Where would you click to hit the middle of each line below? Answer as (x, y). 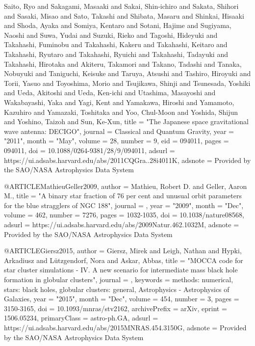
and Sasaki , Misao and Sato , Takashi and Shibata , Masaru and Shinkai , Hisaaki (124, 15)
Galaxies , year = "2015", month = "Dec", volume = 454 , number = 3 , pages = (122, 299)
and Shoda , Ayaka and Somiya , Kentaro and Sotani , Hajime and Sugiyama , (118, 25)
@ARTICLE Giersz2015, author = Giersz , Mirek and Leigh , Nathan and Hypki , (123, 251)
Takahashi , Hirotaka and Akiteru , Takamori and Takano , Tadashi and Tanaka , (123, 64)
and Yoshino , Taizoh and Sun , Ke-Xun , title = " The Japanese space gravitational (126, 121)
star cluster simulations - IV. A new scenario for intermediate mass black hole (121, 270)
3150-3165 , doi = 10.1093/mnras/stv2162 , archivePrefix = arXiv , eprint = (115, 308)
